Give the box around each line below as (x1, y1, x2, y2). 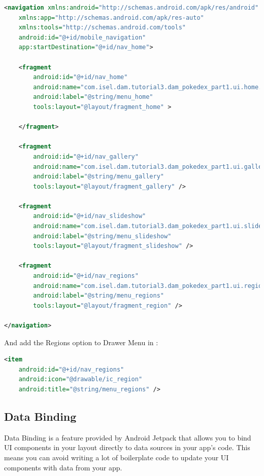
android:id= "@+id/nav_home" (33, 74, 128, 81)
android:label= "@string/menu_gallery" (33, 173, 164, 180)
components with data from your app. (4, 462, 122, 472)
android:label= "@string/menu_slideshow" (33, 232, 172, 240)
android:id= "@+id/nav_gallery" (33, 153, 139, 160)
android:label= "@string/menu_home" (33, 93, 153, 101)
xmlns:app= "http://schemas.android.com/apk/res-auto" (18, 14, 204, 21)
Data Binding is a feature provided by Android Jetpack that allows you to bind (4, 432, 251, 443)
